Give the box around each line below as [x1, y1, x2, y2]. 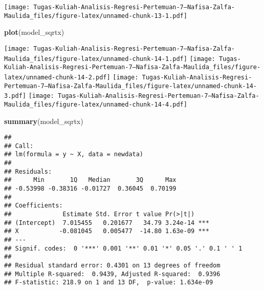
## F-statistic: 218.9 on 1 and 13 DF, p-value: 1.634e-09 [4, 279, 213, 286]
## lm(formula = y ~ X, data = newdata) [4, 151, 144, 158]
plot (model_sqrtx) [4, 27, 64, 37]
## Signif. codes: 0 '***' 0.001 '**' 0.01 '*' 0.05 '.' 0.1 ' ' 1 [4, 244, 243, 252]
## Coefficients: [4, 202, 63, 210]
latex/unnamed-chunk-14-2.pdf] [4, 73, 111, 81]
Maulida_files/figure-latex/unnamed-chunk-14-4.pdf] [4, 100, 187, 108]
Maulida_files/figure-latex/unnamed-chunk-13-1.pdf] [4, 12, 187, 19]
